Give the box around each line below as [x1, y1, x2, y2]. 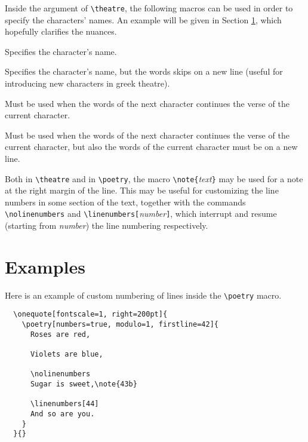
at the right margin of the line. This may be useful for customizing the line [5, 184, 279, 197]
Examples [5, 254, 85, 278]
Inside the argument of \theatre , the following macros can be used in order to [5, 2, 293, 14]
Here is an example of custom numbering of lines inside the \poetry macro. [5, 288, 282, 301]
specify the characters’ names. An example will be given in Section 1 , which [5, 13, 282, 26]
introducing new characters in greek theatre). [5, 77, 170, 90]
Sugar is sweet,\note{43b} [30, 380, 137, 389]
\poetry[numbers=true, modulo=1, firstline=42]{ [21, 320, 218, 329]
